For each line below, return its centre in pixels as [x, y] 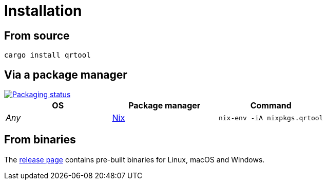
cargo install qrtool [47, 55]
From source [37, 35]
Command [271, 106]
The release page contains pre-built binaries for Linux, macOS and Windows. [134, 159]
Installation [43, 11]
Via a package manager [66, 75]
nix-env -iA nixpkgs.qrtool [271, 118]
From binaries [40, 140]
